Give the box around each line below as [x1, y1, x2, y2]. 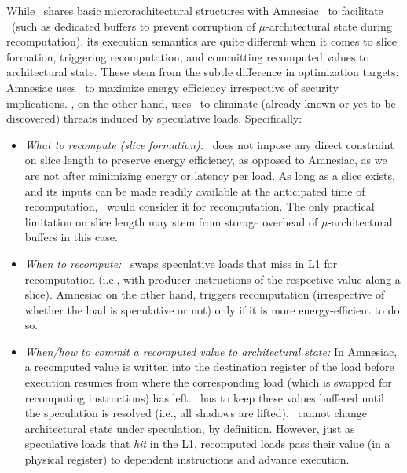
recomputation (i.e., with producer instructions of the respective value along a [24, 270, 401, 287]
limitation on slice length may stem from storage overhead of [24, 213, 318, 229]
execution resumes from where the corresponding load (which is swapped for [24, 374, 392, 390]
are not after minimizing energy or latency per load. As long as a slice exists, [24, 167, 395, 183]
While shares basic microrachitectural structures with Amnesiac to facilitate [6, 2, 383, 18]
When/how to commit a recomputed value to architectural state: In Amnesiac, [24, 343, 398, 359]
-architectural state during [266, 17, 392, 34]
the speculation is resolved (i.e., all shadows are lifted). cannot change [24, 405, 368, 421]
